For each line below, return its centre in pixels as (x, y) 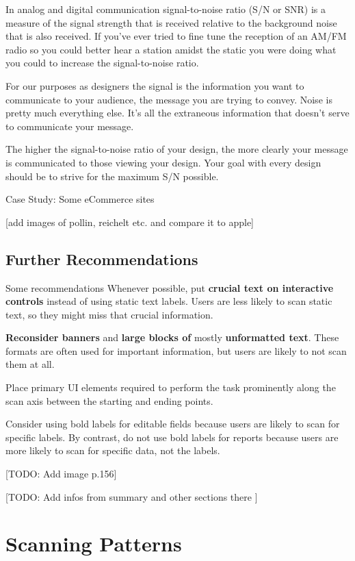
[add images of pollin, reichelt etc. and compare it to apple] (130, 222)
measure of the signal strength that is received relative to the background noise (171, 22)
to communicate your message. (70, 126)
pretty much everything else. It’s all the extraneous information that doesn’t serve (177, 113)
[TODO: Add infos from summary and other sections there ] (132, 496)
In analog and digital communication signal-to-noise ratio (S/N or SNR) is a (166, 9)
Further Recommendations (102, 259)
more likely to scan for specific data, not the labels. (113, 450)
